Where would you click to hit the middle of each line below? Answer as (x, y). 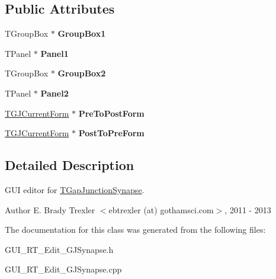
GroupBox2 (82, 73)
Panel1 (54, 53)
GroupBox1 (82, 33)
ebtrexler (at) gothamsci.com (161, 209)
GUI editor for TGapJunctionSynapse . (75, 189)
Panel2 (54, 93)
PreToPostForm (111, 113)
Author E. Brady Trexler (50, 209)
